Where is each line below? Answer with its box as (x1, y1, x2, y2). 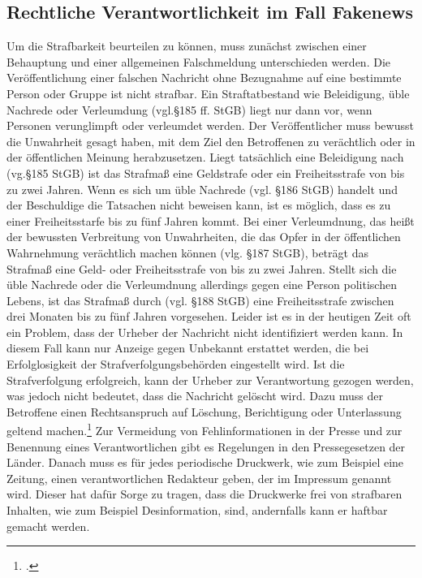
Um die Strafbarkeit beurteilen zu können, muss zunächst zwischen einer (6, 37, 367, 54)
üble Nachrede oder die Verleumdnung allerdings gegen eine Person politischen (6, 276, 397, 293)
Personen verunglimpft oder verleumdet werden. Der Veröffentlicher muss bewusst (6, 117, 414, 134)
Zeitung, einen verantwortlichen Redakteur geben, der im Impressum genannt (6, 469, 392, 486)
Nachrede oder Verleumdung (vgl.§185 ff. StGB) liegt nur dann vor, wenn (6, 101, 372, 118)
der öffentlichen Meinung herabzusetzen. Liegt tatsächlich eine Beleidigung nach (6, 149, 404, 166)
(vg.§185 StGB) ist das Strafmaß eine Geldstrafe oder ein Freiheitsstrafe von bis (6, 164, 405, 181)
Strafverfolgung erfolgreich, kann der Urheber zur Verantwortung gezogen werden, (6, 371, 414, 388)
